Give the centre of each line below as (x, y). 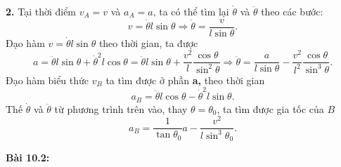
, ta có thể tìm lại (191, 11)
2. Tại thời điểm (41, 11)
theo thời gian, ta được (148, 42)
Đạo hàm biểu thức (47, 80)
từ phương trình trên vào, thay (121, 108)
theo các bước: (292, 11)
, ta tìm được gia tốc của (270, 108)
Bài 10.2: (28, 158)
